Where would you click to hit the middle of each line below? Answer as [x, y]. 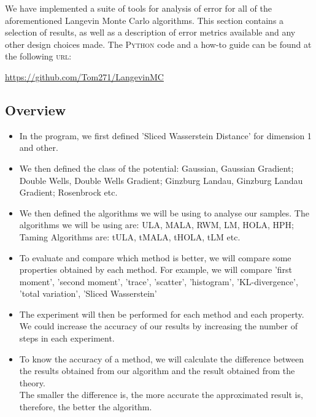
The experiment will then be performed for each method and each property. [162, 314]
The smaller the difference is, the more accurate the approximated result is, [161, 395]
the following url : [38, 56]
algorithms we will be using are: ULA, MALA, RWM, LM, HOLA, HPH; [156, 225]
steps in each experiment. [67, 338]
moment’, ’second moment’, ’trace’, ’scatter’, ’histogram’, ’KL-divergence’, [159, 281]
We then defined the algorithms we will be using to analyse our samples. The [164, 212]
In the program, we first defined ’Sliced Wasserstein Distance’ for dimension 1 [165, 135]
